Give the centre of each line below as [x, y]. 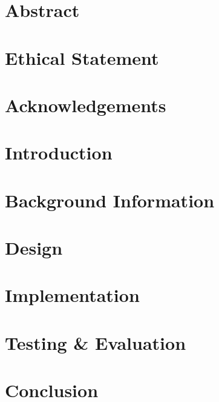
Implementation [72, 295]
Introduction [59, 152]
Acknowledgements [86, 105]
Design [34, 248]
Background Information [110, 200]
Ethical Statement [82, 57]
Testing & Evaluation [96, 342]
